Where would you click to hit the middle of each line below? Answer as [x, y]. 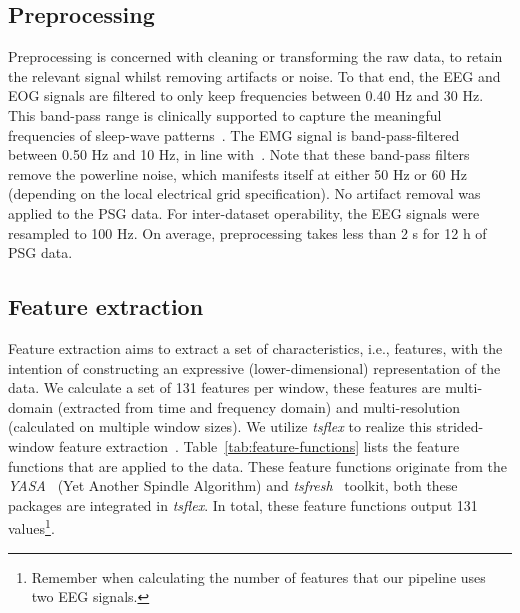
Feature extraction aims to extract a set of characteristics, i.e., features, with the [255, 347]
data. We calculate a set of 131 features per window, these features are [224, 387]
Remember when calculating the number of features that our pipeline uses [258, 576]
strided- [460, 426]
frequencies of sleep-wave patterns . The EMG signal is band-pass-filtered [234, 134]
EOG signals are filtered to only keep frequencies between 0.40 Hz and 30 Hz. [246, 95]
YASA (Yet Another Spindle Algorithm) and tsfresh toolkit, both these [233, 485]
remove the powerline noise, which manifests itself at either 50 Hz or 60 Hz [237, 173]
